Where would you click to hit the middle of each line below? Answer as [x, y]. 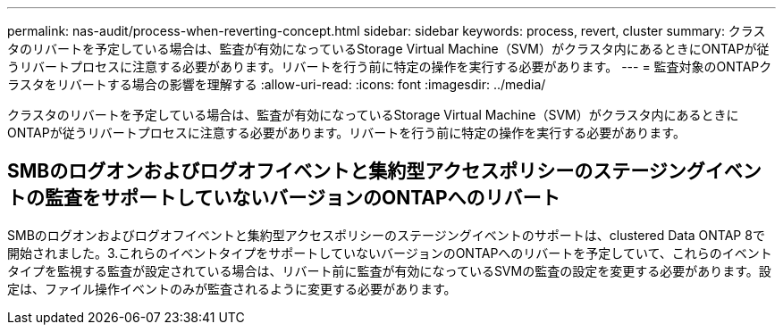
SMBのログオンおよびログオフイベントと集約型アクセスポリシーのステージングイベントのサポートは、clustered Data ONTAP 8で [386, 235]
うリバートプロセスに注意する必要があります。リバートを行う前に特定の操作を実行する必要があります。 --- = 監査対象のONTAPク [390, 66]
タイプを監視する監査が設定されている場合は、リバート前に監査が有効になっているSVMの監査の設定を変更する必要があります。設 [389, 270]
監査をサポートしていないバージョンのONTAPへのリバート [302, 198]
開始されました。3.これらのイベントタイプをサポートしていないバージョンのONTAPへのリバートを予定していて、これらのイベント [390, 253]
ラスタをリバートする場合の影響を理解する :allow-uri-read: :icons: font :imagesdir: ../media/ [277, 84]
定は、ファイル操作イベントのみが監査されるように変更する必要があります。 [232, 288]
